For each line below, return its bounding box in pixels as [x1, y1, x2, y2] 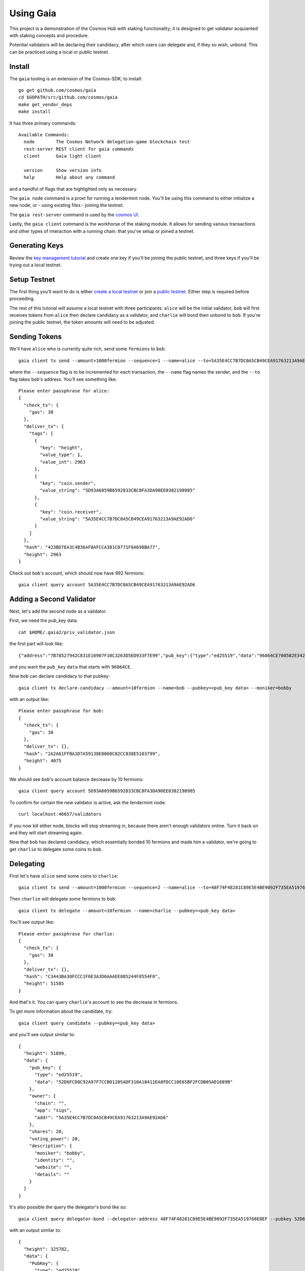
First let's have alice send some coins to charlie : [9, 872, 118, 879]
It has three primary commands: [9, 120, 76, 126]
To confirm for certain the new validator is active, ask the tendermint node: [9, 799, 166, 805]
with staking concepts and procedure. [9, 32, 89, 38]
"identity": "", [34, 1157, 75, 1163]
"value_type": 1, [40, 452, 83, 458]
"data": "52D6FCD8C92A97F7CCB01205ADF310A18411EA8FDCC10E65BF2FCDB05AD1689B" [34, 1079, 233, 1085]
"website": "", [34, 1164, 72, 1170]
